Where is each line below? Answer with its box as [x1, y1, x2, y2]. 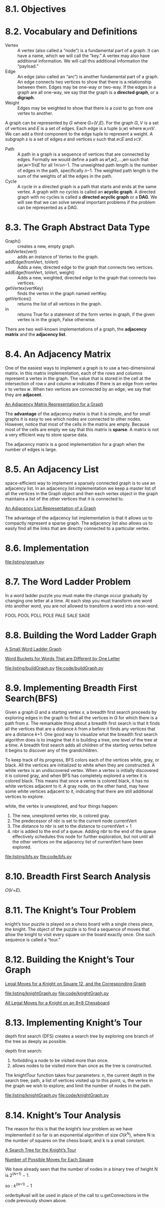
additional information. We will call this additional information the [17, 58, 148, 64]
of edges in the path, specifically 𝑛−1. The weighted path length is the [17, 168, 158, 173]
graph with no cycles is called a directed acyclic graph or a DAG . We [17, 194, 158, 200]
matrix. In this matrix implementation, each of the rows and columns [5, 370, 142, 376]
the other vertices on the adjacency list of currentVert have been [12, 839, 143, 844]
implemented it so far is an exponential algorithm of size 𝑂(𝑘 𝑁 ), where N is [5, 1131, 155, 1138]
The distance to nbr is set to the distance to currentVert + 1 [12, 823, 132, 829]
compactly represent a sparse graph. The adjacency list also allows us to [5, 520, 153, 526]
